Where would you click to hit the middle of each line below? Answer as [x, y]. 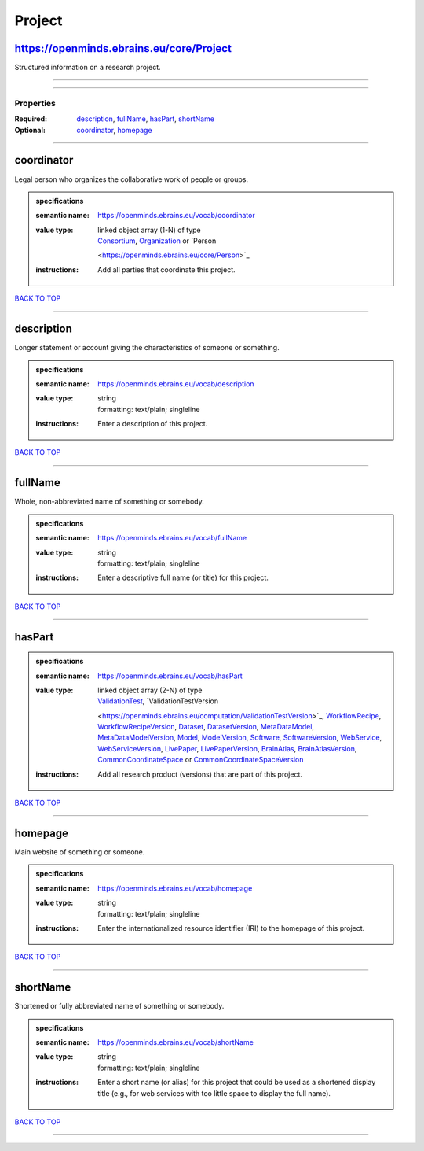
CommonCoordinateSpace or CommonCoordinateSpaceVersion [201, 760]
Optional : [30, 130]
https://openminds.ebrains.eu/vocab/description [176, 384]
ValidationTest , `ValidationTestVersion [158, 701]
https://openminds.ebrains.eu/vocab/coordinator [176, 216]
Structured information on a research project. [88, 68]
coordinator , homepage [114, 130]
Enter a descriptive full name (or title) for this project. [183, 577]
